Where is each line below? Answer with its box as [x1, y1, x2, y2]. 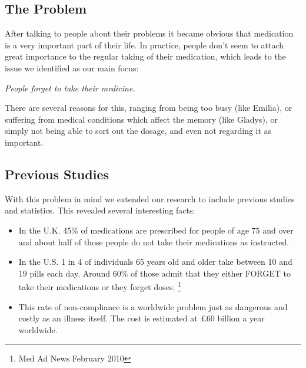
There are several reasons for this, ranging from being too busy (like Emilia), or [5, 101, 292, 114]
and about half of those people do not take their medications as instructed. [18, 235, 290, 248]
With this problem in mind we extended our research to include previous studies [5, 192, 295, 205]
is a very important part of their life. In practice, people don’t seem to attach [5, 38, 284, 51]
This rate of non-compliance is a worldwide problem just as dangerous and [18, 300, 288, 313]
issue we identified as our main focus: [5, 61, 139, 74]
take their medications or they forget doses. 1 [18, 279, 181, 293]
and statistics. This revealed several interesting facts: [5, 204, 195, 216]
